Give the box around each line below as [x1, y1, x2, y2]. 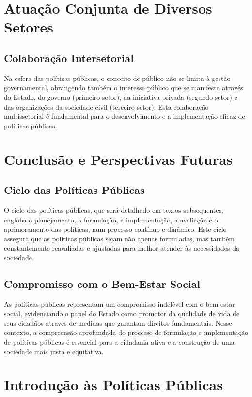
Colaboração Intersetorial [4, 50, 134, 65]
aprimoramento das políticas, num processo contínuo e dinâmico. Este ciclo [4, 224, 227, 234]
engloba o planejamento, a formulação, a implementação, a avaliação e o [4, 214, 218, 224]
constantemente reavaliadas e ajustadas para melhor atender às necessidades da [4, 243, 240, 253]
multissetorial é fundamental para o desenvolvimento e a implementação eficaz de [4, 111, 245, 121]
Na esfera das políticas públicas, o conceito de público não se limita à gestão [4, 73, 231, 83]
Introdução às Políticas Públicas [4, 375, 223, 395]
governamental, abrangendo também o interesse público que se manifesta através [4, 82, 243, 93]
